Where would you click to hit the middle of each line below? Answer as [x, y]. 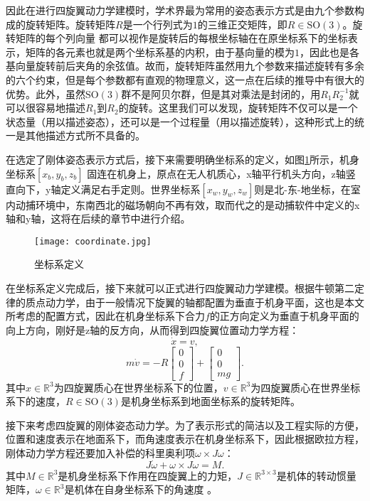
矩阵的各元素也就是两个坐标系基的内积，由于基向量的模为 [160, 52]
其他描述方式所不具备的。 [85, 135]
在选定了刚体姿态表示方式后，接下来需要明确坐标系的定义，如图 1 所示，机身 [183, 159]
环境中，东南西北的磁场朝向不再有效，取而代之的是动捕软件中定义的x [197, 204]
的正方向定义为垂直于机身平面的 [284, 316]
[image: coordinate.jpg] [93, 241]
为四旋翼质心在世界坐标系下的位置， [138, 387]
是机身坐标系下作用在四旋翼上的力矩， [148, 475]
